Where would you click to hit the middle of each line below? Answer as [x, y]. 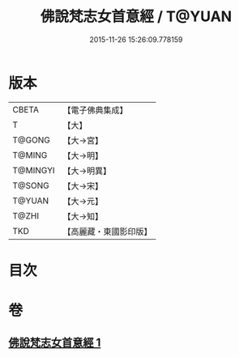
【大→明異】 [87, 171]
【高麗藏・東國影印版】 [107, 232]
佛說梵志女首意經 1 [55, 343]
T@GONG [31, 140]
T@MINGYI [34, 170]
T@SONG [31, 185]
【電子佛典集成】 [95, 110]
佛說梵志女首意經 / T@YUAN [136, 17]
